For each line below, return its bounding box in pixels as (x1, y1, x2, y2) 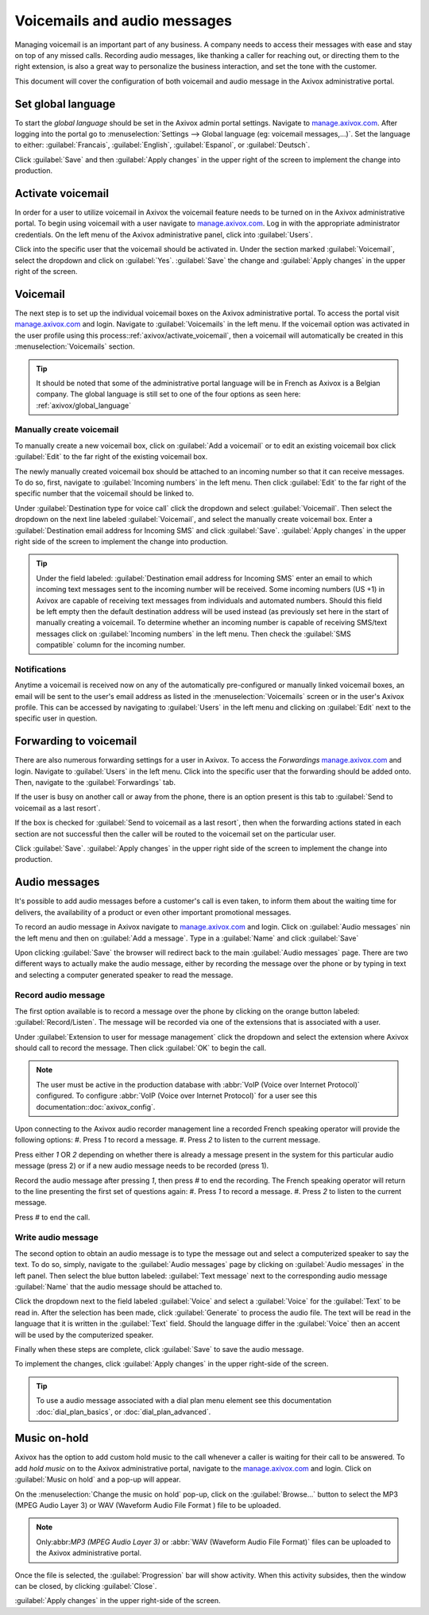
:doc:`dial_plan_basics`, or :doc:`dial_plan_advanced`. (36, 1407, 211, 1416)
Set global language (14, 97, 116, 110)
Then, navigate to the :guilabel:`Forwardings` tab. (14, 778, 176, 787)
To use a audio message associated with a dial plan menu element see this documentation (36, 1396, 332, 1405)
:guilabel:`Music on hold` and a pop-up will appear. (14, 1474, 181, 1485)
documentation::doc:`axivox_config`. (36, 1102, 156, 1111)
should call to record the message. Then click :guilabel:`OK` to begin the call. (14, 1043, 266, 1053)
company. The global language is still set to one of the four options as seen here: (36, 389, 301, 399)
